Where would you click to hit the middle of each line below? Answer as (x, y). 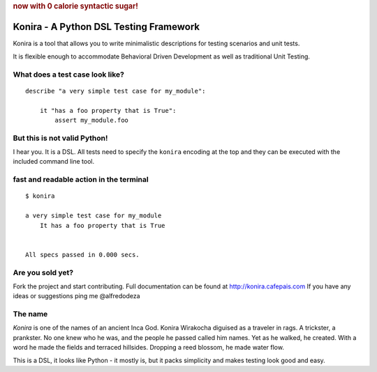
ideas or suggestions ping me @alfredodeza (76, 296)
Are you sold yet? (43, 272)
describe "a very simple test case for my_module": (116, 91)
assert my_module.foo (92, 120)
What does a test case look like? (69, 75)
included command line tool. (53, 162)
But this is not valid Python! (60, 138)
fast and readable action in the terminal (81, 180)
